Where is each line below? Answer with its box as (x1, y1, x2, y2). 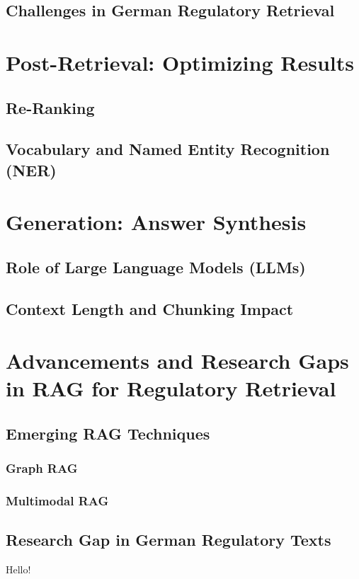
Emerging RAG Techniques (6, 423, 210, 444)
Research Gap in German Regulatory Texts (6, 529, 331, 551)
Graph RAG (6, 459, 78, 477)
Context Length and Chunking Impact (6, 297, 294, 319)
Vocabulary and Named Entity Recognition (6, 138, 330, 160)
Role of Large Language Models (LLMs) (6, 256, 306, 277)
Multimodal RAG (6, 492, 109, 510)
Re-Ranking (6, 96, 95, 118)
